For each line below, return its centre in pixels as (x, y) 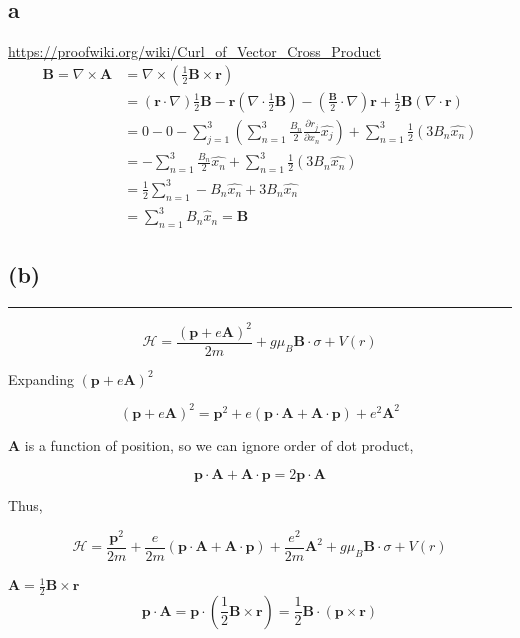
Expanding (41, 378)
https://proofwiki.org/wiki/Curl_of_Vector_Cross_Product (194, 51)
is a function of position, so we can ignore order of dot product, (219, 444)
